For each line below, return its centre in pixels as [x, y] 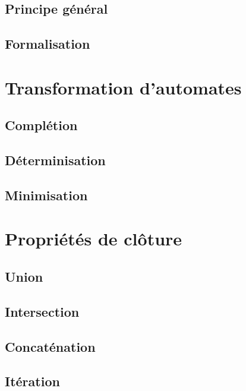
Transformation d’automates [123, 87]
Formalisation [48, 44]
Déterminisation [55, 160]
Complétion [41, 125]
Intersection [42, 311]
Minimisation [46, 195]
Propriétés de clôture [94, 239]
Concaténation [50, 346]
